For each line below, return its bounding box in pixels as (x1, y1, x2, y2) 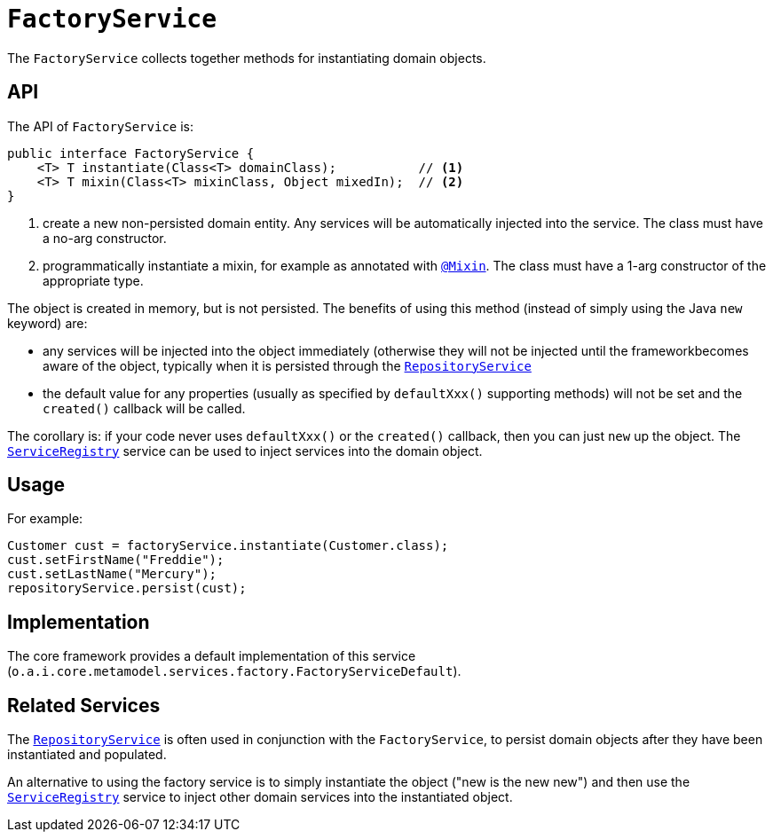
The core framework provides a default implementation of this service (7, 648, 416, 664)
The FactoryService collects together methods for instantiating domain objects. (7, 50, 486, 66)
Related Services (7, 694, 161, 717)
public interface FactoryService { (7, 145, 255, 161)
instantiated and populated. (7, 747, 167, 763)
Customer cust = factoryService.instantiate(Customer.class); (7, 538, 449, 553)
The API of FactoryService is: (7, 118, 194, 134)
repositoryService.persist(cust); (7, 581, 247, 596)
